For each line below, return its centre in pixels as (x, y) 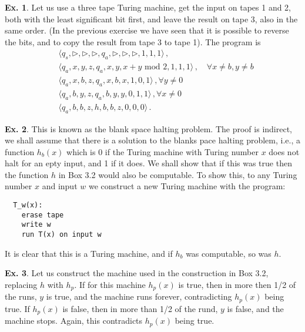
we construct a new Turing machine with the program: (187, 186)
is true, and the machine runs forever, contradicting (139, 296)
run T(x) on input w (61, 235)
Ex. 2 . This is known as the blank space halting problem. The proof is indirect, (148, 128)
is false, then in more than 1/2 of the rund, (140, 308)
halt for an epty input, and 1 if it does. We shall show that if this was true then (148, 163)
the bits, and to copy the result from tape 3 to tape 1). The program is (133, 41)
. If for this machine (110, 284)
